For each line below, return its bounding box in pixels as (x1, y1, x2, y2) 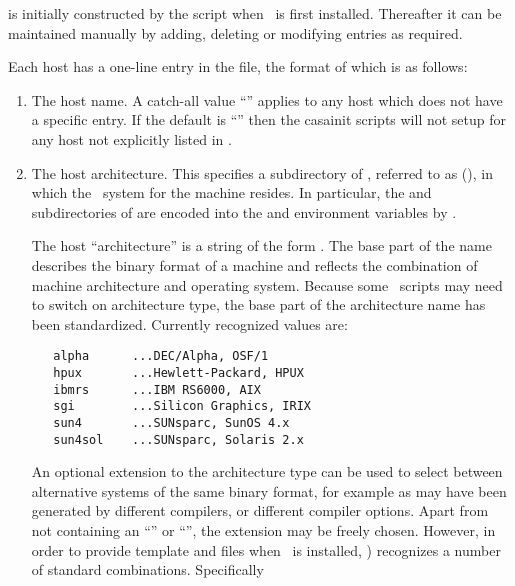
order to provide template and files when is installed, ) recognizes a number (31, 539, 501, 560)
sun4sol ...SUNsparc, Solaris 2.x (53, 432, 304, 447)
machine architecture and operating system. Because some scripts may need (31, 274, 503, 295)
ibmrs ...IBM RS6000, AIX (53, 382, 261, 397)
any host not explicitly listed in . (31, 128, 232, 149)
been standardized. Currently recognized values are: (31, 313, 348, 334)
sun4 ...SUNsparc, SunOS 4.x (53, 415, 290, 430)
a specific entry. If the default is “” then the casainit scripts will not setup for (31, 109, 507, 130)
